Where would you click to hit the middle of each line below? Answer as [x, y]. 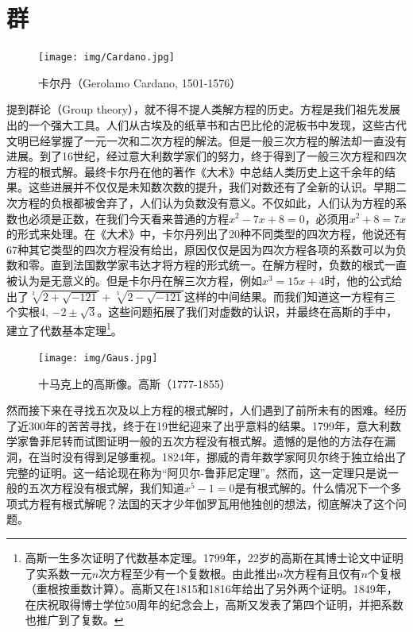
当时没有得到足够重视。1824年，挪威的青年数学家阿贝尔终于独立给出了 [223, 456]
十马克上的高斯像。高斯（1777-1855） [135, 383]
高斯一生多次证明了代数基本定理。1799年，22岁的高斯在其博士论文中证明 [214, 557]
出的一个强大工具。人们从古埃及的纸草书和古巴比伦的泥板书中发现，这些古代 [206, 124]
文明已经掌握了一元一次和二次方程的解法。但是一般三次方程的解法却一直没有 [206, 140]
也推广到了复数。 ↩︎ [74, 620]
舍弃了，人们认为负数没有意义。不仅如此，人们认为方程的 [245, 202]
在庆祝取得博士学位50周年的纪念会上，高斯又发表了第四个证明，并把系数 [214, 604]
